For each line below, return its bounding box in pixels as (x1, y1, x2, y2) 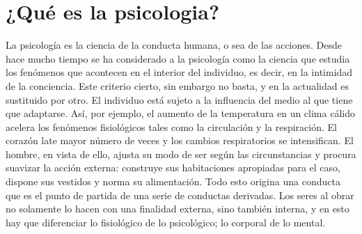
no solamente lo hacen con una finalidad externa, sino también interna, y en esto (6, 201, 349, 216)
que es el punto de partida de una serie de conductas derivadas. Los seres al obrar (6, 187, 354, 202)
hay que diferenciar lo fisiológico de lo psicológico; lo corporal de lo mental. (6, 214, 326, 229)
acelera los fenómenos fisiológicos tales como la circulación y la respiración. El (6, 119, 337, 134)
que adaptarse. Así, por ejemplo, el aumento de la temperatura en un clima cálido (6, 106, 355, 120)
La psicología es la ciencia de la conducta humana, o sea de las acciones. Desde (6, 38, 342, 52)
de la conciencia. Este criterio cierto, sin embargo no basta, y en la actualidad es (6, 78, 349, 93)
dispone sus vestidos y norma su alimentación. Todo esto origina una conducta (6, 174, 340, 189)
